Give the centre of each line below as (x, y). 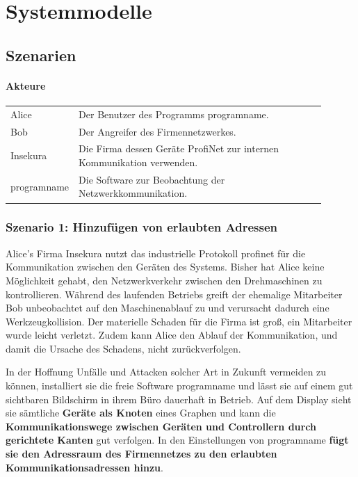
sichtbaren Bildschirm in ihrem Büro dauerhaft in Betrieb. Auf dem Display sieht (179, 399)
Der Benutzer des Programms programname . (174, 114)
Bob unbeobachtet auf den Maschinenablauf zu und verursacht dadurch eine (168, 308)
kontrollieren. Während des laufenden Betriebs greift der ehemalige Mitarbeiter (174, 294)
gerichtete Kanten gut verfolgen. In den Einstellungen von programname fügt (177, 440)
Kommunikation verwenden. (138, 162)
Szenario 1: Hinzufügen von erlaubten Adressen (142, 227)
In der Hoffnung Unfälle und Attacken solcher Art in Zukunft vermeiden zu (166, 372)
